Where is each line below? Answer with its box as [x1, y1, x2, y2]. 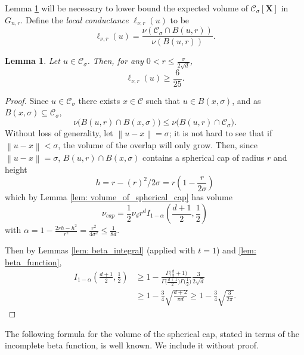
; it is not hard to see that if [169, 127, 272, 139]
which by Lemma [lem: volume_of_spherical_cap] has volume [5, 191, 232, 203]
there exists [78, 94, 120, 106]
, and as [232, 94, 261, 106]
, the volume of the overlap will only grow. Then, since [58, 139, 258, 151]
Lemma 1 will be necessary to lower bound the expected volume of [5, 2, 248, 14]
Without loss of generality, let [5, 127, 113, 139]
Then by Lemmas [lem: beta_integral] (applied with [5, 244, 196, 256]
